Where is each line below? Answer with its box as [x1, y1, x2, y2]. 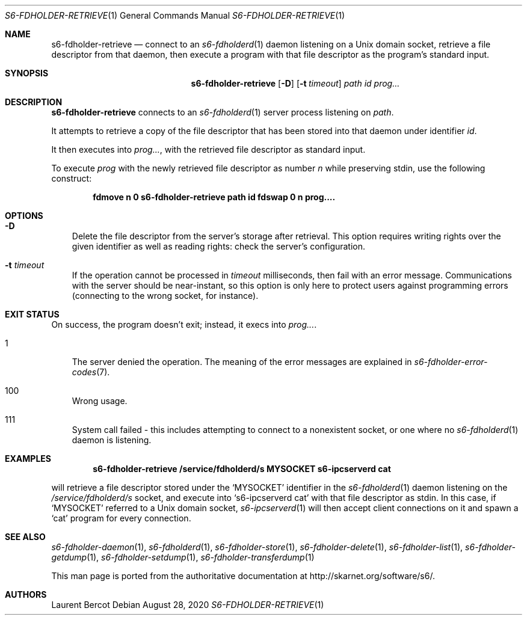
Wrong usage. [72, 396, 128, 406]
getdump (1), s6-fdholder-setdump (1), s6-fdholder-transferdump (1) [51, 552, 315, 562]
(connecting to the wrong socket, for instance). [72, 290, 259, 301]
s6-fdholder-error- [414, 357, 488, 367]
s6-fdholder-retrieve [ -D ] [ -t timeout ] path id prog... [191, 78, 400, 88]
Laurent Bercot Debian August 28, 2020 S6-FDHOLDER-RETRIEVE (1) [51, 600, 324, 610]
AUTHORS [5, 589, 47, 600]
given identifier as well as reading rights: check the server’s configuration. [72, 241, 366, 251]
